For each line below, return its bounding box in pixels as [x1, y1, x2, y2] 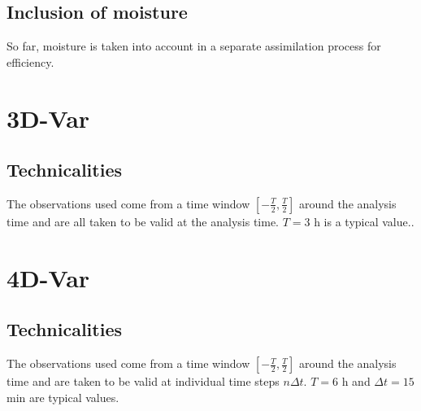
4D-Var [7, 260, 90, 294]
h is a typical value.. [314, 212, 414, 230]
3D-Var [7, 101, 90, 134]
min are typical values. [7, 388, 119, 405]
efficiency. [7, 53, 54, 70]
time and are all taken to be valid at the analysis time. [7, 212, 280, 230]
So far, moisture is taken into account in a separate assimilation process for [7, 37, 381, 55]
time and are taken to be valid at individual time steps [7, 373, 280, 390]
